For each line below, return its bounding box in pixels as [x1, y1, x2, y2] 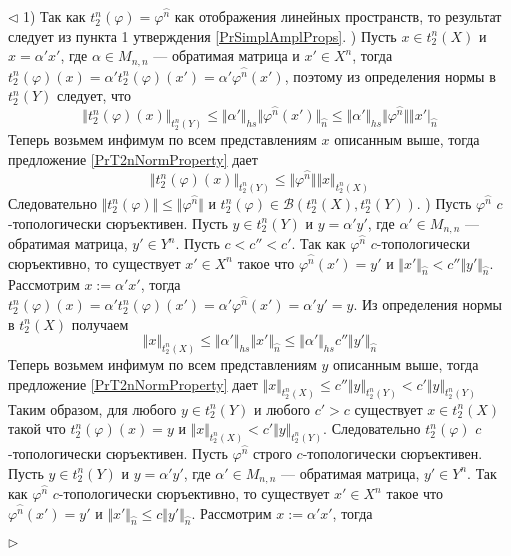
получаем [71, 313, 129, 334]
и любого [253, 398, 311, 419]
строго [253, 443, 292, 463]
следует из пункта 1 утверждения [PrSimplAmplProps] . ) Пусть [8, 25, 397, 46]
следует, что [57, 85, 132, 106]
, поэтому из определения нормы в [284, 65, 496, 86]
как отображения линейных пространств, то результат [174, 6, 502, 26]
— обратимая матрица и [153, 45, 300, 66]
